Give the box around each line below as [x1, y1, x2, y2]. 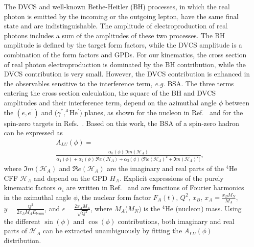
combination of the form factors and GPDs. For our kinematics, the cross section [4, 49, 247, 59]
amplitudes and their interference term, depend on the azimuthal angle [4, 97, 217, 107]
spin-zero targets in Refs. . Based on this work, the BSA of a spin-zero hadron [4, 118, 239, 128]
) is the [139, 203, 160, 213]
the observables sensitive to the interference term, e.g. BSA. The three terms [4, 78, 234, 88]
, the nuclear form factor [77, 192, 151, 202]
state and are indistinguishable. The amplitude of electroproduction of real [4, 21, 228, 31]
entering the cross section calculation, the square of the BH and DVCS [4, 88, 216, 98]
